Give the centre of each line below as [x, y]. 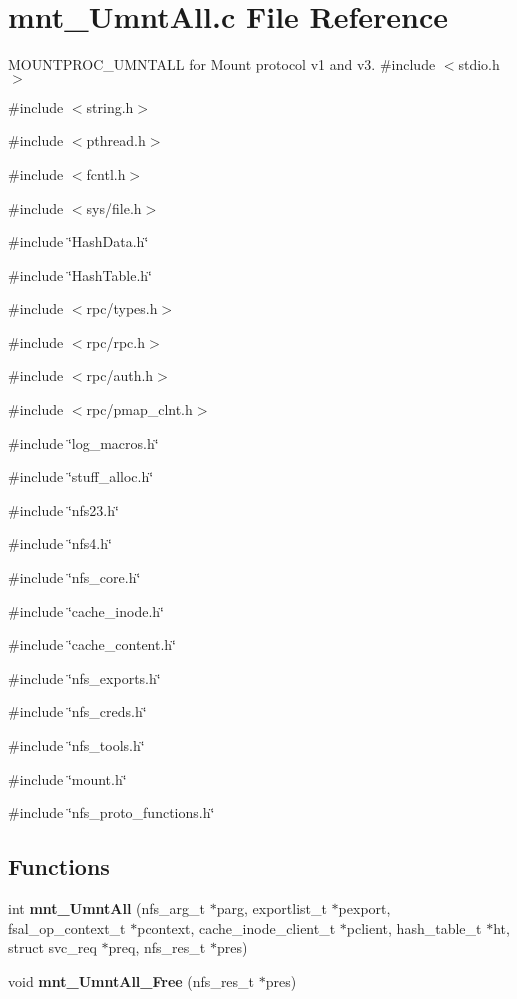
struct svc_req [52, 947]
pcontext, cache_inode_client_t [236, 927]
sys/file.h [114, 207]
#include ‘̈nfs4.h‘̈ [60, 543]
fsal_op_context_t [67, 927]
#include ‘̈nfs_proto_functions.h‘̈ [111, 812]
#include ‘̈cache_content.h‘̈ [92, 644]
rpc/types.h [122, 308]
